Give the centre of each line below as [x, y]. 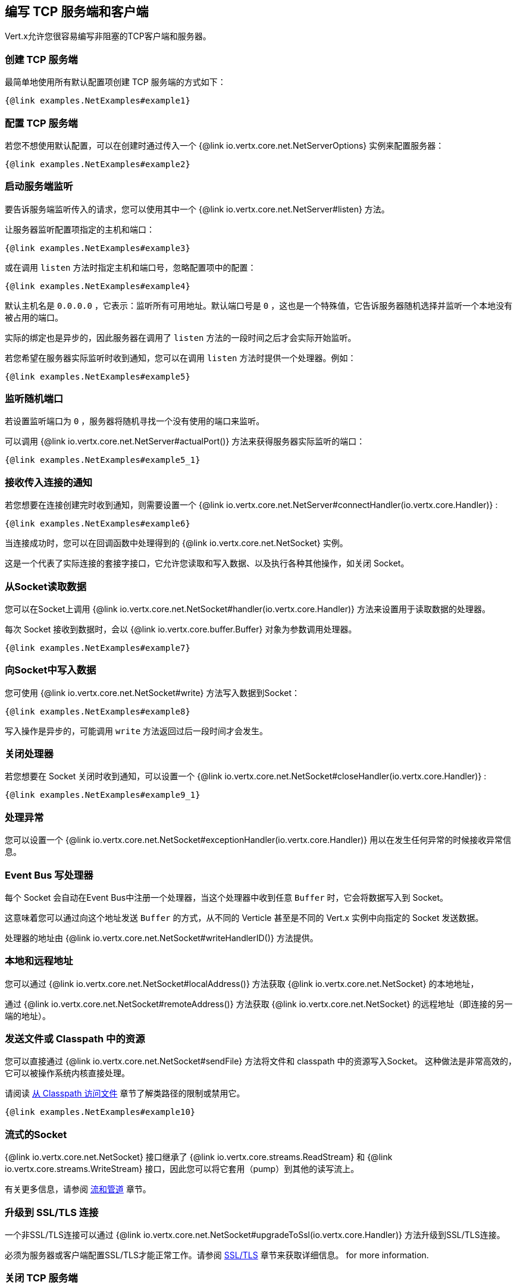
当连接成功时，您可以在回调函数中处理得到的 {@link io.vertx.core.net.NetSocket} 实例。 [176, 543]
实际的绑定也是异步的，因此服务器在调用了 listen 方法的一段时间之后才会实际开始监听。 [181, 337]
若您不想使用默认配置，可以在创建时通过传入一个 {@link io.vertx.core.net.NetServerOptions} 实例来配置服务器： [225, 145]
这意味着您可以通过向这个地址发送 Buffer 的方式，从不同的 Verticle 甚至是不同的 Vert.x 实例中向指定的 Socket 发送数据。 [244, 917]
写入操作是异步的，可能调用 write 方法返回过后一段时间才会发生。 [137, 731]
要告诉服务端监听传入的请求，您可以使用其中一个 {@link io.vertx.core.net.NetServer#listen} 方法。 [197, 209]
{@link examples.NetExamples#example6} [98, 524]
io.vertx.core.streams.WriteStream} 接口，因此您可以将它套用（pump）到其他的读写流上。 [182, 1169]
